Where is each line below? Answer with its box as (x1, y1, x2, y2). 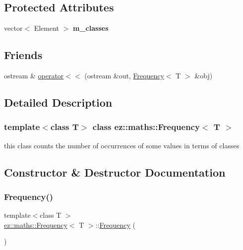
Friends (4, 47, 43, 62)
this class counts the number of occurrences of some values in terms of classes (4, 140, 240, 150)
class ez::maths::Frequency (92, 121, 200, 133)
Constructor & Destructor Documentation (4, 164, 226, 180)
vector (4, 23, 23, 33)
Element (34, 23, 60, 33)
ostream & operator (4, 70, 64, 80)
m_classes (73, 23, 109, 33)
